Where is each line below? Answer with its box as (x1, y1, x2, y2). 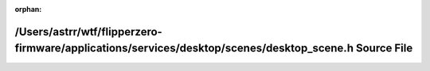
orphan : (14, 5, 42, 13)
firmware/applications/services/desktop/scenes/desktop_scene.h (14, 42, 354, 55)
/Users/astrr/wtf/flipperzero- (14, 24, 162, 39)
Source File (355, 42, 413, 55)
